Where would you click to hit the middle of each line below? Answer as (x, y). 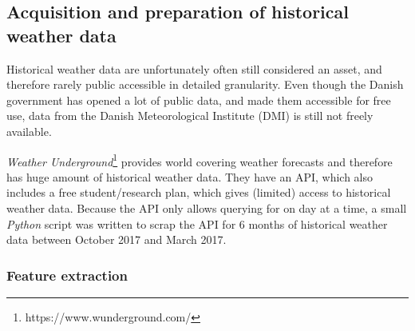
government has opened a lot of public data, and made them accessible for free (199, 100)
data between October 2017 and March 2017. (117, 239)
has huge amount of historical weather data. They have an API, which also (190, 176)
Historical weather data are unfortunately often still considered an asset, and (194, 68)
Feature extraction (67, 275)
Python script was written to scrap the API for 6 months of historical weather (197, 223)
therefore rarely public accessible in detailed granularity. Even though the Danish (205, 84)
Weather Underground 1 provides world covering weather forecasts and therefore (200, 160)
